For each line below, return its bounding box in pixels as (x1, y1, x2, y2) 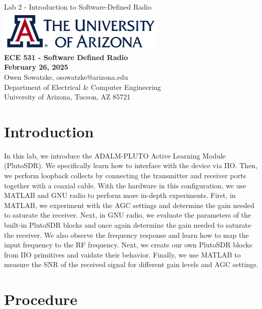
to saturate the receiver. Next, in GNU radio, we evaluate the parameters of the (4, 210, 251, 220)
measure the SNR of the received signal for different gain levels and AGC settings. (4, 259, 258, 270)
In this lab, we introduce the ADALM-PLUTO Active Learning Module (4, 150, 226, 161)
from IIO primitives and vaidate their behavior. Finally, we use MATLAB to (4, 249, 241, 260)
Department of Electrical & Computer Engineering (4, 81, 161, 92)
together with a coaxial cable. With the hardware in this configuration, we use (4, 180, 246, 190)
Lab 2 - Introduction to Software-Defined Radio (4, 2, 151, 12)
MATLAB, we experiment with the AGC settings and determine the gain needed (4, 199, 254, 210)
